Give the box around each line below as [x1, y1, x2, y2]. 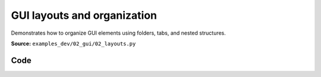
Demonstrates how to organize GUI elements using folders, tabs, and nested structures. [11, 29, 226, 36]
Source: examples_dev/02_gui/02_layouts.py [11, 40, 136, 47]
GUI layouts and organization [11, 9, 158, 22]
